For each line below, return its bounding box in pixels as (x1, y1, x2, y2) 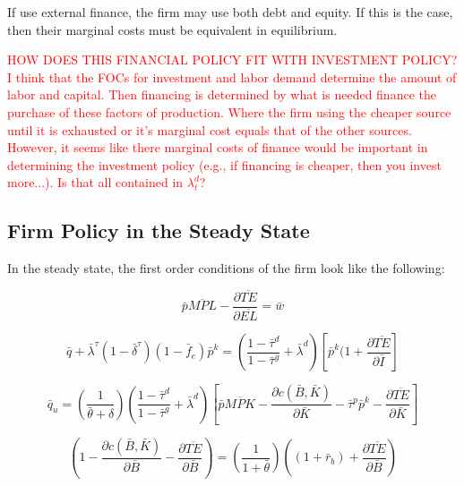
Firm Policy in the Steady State (7, 217, 310, 244)
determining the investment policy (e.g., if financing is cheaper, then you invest (7, 155, 442, 174)
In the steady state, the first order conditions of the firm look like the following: (7, 259, 445, 277)
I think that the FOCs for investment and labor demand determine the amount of (7, 67, 457, 86)
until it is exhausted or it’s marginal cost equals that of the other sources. (7, 120, 412, 139)
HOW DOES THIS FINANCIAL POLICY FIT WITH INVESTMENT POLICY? (7, 50, 458, 69)
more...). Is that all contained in (7, 173, 184, 192)
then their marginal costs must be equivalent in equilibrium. (7, 20, 338, 38)
